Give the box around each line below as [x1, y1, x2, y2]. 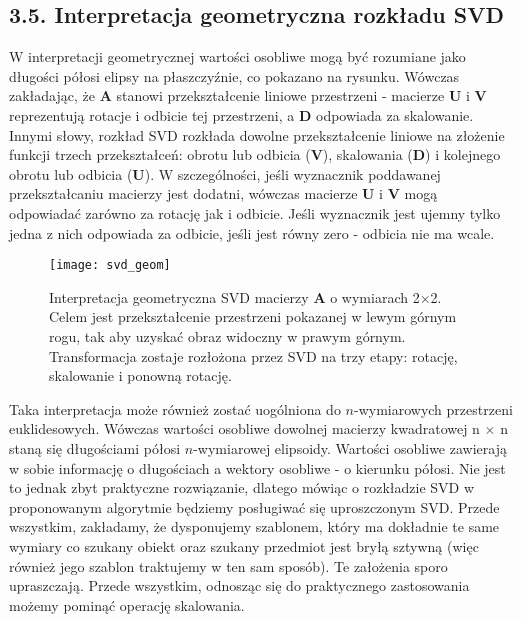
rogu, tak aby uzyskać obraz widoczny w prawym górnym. [49, 325, 406, 346]
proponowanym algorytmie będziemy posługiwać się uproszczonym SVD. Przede [9, 496, 500, 517]
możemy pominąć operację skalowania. [9, 594, 245, 615]
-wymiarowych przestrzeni [353, 398, 513, 419]
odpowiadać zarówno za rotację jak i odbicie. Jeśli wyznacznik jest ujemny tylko [9, 202, 501, 223]
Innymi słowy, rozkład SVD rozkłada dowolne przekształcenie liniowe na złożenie [9, 124, 505, 145]
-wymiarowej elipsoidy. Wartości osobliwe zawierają [193, 437, 507, 458]
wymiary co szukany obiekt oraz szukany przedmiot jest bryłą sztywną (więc [9, 535, 479, 556]
